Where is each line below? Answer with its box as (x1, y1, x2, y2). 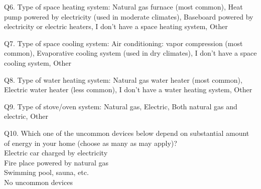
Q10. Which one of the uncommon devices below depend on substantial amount (4, 127, 249, 138)
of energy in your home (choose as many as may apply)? (4, 137, 177, 148)
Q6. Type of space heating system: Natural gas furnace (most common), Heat (4, 2, 243, 12)
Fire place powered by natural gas (4, 157, 109, 167)
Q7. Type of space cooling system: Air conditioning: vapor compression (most (4, 38, 243, 48)
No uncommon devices (4, 176, 73, 187)
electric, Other (4, 111, 48, 121)
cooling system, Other (4, 57, 71, 68)
